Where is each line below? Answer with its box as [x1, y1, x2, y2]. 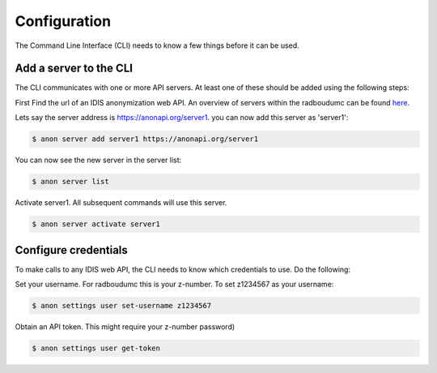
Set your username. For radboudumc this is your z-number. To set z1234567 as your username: [15, 280, 334, 289]
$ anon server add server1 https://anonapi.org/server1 [32, 135, 259, 144]
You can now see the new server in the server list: [15, 155, 182, 165]
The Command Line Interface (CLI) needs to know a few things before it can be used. [15, 41, 299, 50]
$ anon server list [32, 177, 109, 186]
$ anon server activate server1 [32, 220, 161, 229]
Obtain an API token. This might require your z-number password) [15, 322, 235, 332]
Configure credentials [15, 243, 129, 257]
